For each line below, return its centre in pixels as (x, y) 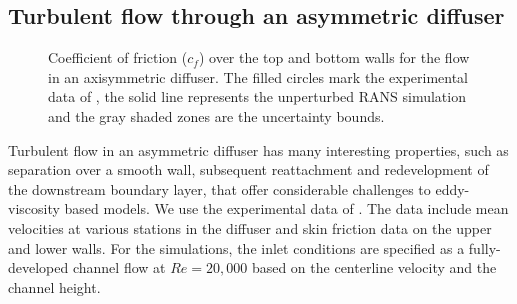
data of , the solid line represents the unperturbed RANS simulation (257, 96)
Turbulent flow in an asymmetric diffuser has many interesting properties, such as (258, 149)
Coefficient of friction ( (118, 57)
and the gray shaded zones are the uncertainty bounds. (216, 115)
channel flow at (119, 267)
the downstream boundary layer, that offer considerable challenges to (219, 188)
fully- (484, 247)
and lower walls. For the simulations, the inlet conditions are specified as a (236, 247)
